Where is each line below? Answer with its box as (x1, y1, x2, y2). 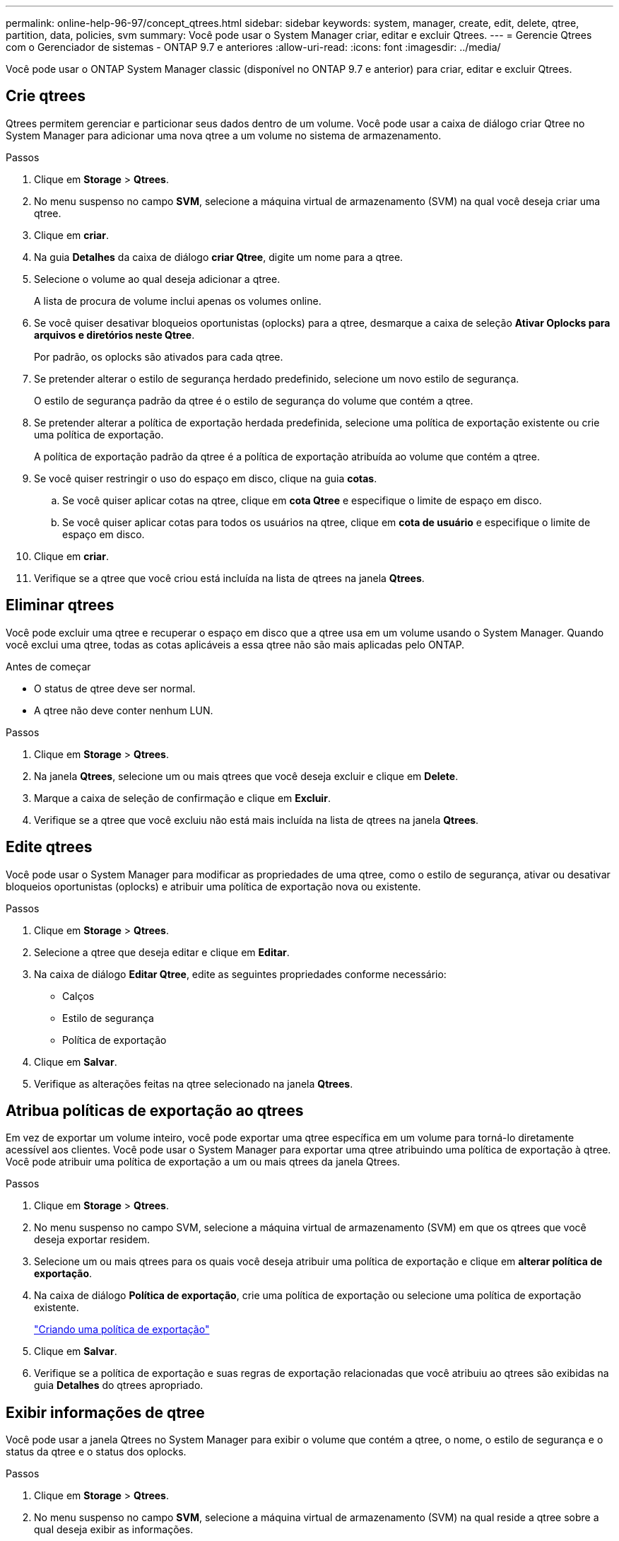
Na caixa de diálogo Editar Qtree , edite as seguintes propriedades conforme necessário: (34, 967, 447, 980)
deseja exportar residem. (34, 1233, 151, 1246)
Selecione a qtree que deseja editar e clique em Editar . (34, 946, 290, 958)
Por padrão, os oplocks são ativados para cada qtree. (34, 350, 283, 363)
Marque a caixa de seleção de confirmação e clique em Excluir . (34, 791, 331, 804)
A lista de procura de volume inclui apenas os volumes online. (34, 294, 322, 307)
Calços (62, 989, 95, 1002)
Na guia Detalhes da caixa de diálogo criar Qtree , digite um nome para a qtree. (34, 250, 403, 263)
